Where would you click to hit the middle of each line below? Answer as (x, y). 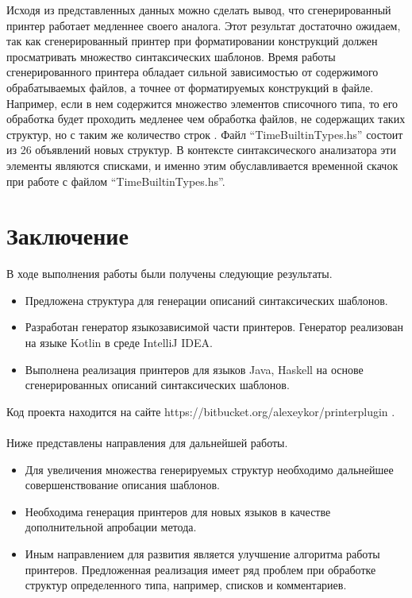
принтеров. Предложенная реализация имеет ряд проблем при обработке (200, 569)
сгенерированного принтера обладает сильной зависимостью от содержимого (193, 72)
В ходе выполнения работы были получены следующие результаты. (169, 274)
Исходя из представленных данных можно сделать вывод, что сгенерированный (199, 10)
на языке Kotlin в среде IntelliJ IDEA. (119, 343)
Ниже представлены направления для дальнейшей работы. (147, 442)
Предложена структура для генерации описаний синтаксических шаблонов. (206, 300)
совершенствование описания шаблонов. (123, 485)
